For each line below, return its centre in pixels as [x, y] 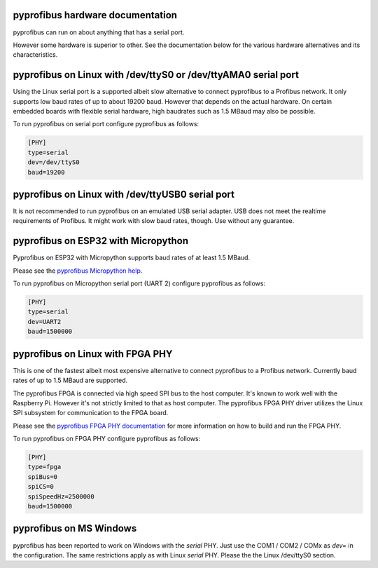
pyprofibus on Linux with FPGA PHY [93, 354]
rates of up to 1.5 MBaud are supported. [70, 380]
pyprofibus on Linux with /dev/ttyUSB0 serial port [124, 194]
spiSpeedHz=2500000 [61, 496]
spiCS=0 [41, 487]
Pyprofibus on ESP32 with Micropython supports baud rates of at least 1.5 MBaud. [132, 258]
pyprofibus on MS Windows [75, 528]
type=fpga [44, 467]
